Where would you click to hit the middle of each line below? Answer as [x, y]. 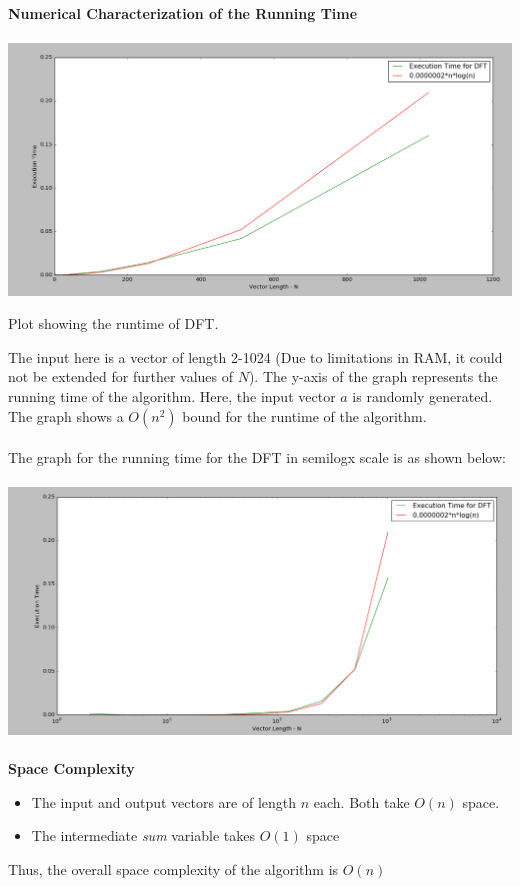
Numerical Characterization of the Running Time [183, 13]
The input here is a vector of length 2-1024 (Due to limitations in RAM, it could [255, 356]
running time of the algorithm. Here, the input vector [172, 396]
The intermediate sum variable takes [143, 835]
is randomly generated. [422, 396]
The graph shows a [66, 415]
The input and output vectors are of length [164, 801]
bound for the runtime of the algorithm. [304, 415]
